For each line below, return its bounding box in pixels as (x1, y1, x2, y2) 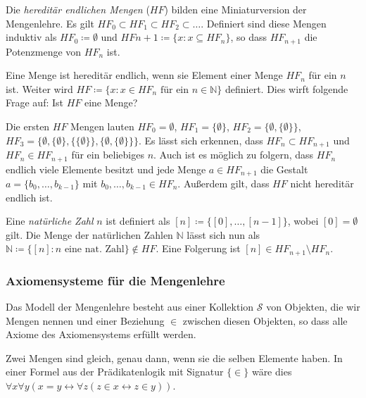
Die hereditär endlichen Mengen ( (6, 2, 150, 16)
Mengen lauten (70, 119, 134, 134)
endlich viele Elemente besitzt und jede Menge (6, 161, 206, 176)
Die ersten (6, 119, 50, 134)
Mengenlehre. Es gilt (6, 15, 94, 30)
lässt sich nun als (187, 227, 260, 242)
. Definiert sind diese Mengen (201, 15, 327, 30)
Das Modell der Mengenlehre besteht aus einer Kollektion (6, 299, 254, 314)
